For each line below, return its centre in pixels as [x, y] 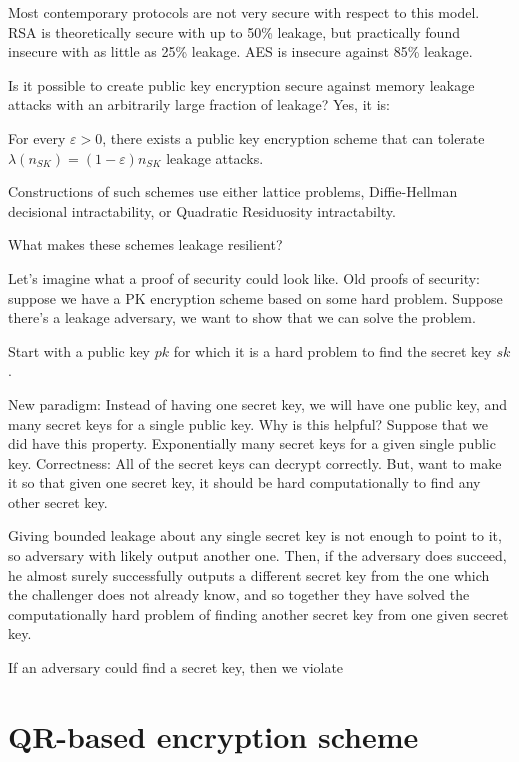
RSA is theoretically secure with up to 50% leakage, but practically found [234, 31]
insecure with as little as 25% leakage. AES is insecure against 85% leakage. [240, 51]
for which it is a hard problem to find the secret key [332, 350]
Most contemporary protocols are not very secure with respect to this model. [244, 12]
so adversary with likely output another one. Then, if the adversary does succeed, [257, 555]
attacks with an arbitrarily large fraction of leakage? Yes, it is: [199, 104]
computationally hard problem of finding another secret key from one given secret [258, 613]
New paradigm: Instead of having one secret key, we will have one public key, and [258, 403]
